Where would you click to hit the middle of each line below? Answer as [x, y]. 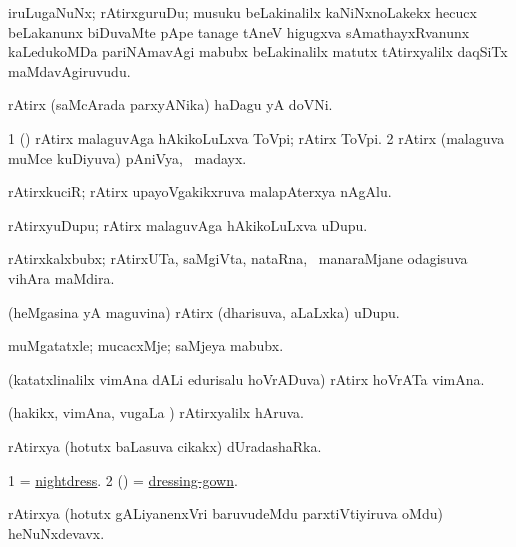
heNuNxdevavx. [56, 532]
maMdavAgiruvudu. [69, 70]
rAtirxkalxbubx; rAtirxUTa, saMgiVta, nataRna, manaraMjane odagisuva [238, 258]
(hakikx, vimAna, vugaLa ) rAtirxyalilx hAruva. [156, 412]
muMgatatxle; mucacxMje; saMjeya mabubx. [146, 345]
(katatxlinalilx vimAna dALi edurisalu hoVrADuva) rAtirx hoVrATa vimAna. [246, 378]
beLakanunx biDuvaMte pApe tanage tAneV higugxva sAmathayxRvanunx [239, 31]
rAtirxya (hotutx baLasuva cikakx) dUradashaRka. [165, 445]
